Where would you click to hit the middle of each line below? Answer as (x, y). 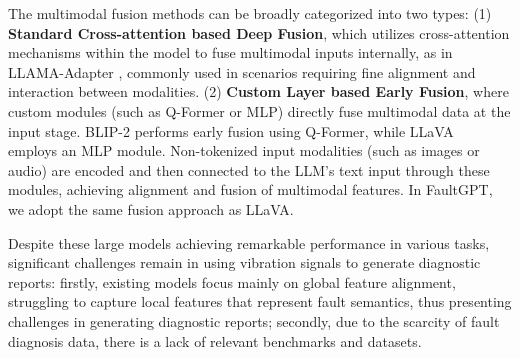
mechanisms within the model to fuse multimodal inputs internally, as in (230, 52)
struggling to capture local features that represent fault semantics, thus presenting (260, 301)
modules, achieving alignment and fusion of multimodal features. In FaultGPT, (250, 189)
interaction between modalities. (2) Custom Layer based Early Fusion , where (258, 91)
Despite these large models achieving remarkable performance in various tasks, (249, 242)
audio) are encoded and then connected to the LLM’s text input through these (249, 169)
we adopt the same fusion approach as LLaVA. (151, 208)
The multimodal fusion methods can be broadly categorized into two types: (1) (250, 13)
